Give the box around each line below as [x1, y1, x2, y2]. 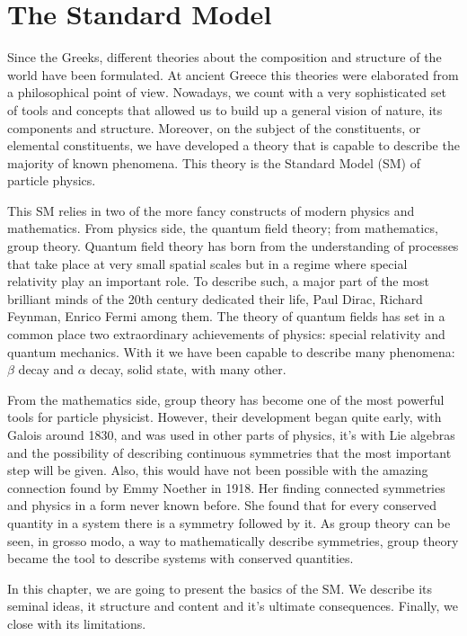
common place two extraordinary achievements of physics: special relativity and [7, 325, 445, 344]
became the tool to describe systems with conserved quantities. [7, 549, 354, 568]
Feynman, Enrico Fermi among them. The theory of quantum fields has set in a [7, 307, 445, 326]
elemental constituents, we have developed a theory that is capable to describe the [7, 136, 460, 155]
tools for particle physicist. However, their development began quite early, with [7, 408, 442, 426]
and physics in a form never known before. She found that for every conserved [7, 496, 437, 515]
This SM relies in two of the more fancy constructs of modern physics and [7, 201, 415, 219]
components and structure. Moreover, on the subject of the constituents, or [7, 118, 421, 137]
